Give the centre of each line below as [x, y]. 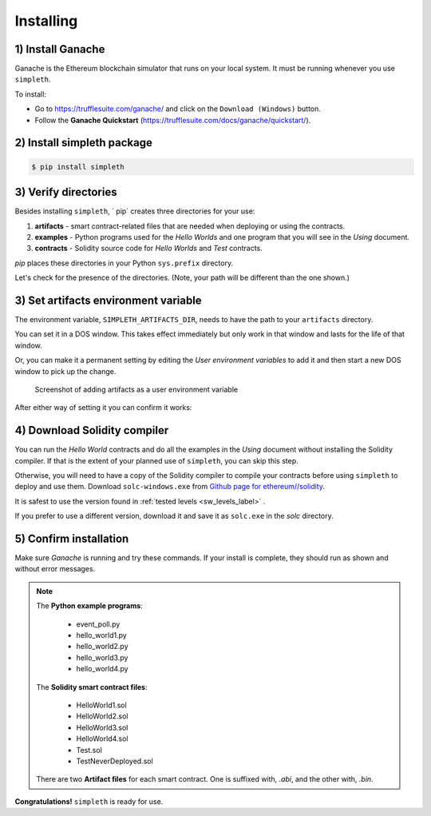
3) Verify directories [66, 192]
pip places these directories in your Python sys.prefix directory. [124, 263]
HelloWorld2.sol [102, 716]
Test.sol [89, 750]
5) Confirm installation [72, 539]
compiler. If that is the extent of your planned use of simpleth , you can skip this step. [156, 460]
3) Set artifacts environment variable [109, 300]
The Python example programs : [89, 606]
